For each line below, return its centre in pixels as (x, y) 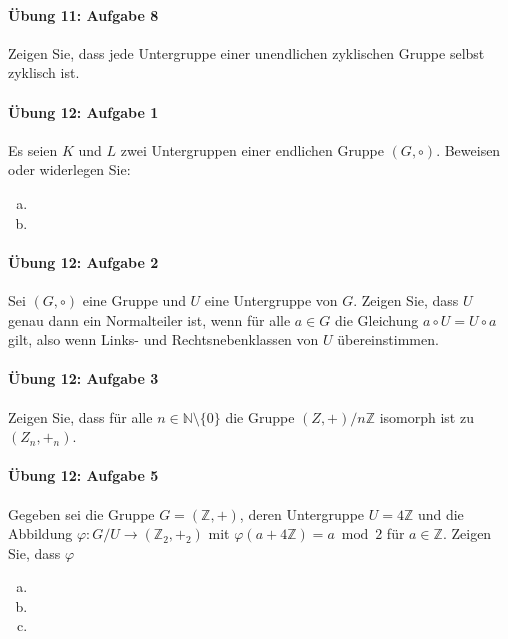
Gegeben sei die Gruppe (81, 513)
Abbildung (40, 533)
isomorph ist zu (426, 416)
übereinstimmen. (388, 339)
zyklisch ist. (44, 72)
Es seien (33, 149)
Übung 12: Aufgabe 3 (83, 378)
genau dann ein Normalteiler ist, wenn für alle (149, 319)
